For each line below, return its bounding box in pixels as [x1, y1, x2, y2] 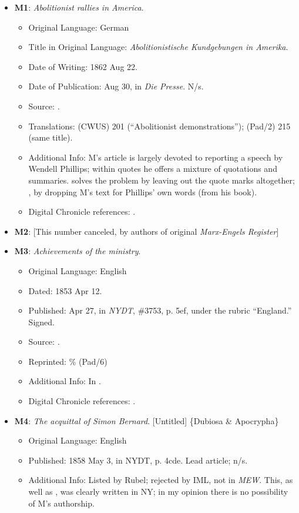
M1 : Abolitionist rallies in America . [14, 1, 144, 13]
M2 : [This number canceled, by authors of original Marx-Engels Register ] [14, 225, 279, 237]
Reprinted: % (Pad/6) [28, 355, 107, 367]
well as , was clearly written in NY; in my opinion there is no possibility [28, 485, 288, 498]
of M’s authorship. [28, 497, 95, 509]
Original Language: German [28, 21, 129, 33]
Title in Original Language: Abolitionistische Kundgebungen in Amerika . [28, 41, 288, 53]
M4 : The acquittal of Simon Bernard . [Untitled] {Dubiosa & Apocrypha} [14, 414, 279, 427]
